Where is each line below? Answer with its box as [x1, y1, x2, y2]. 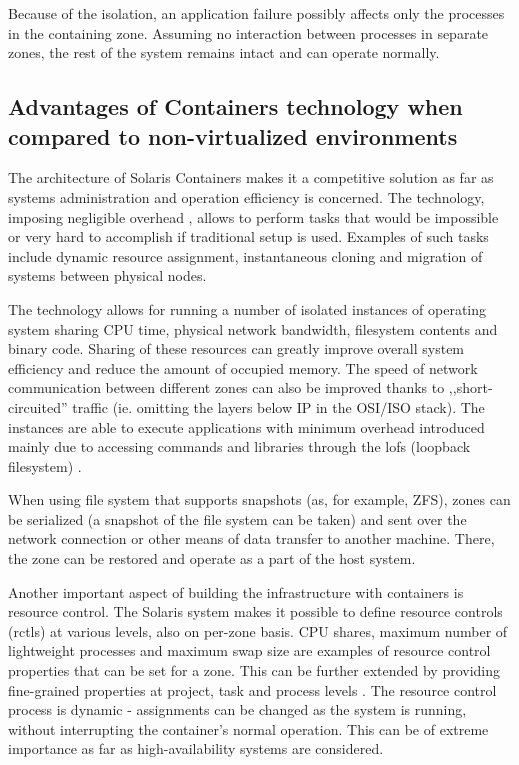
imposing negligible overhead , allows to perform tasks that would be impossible [8, 206, 499, 227]
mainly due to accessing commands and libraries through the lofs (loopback [8, 436, 471, 457]
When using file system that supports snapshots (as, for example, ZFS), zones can [8, 489, 511, 510]
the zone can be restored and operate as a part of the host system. [8, 548, 416, 569]
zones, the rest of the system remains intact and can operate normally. [8, 42, 440, 63]
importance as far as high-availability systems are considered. [8, 738, 384, 759]
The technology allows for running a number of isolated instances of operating [8, 298, 487, 319]
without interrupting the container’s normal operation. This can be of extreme [8, 718, 489, 739]
